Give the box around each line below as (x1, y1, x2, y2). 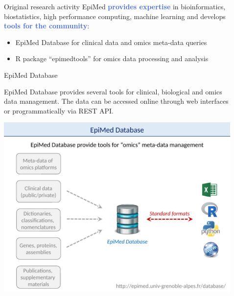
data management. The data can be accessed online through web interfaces (4, 96, 229, 106)
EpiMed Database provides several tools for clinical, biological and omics (4, 86, 222, 96)
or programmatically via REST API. (4, 105, 114, 115)
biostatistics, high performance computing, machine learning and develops (4, 11, 226, 21)
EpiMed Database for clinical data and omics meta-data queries (15, 37, 207, 47)
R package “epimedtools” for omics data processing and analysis (15, 53, 209, 64)
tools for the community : (4, 21, 90, 31)
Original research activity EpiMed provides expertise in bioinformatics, (4, 1, 226, 11)
